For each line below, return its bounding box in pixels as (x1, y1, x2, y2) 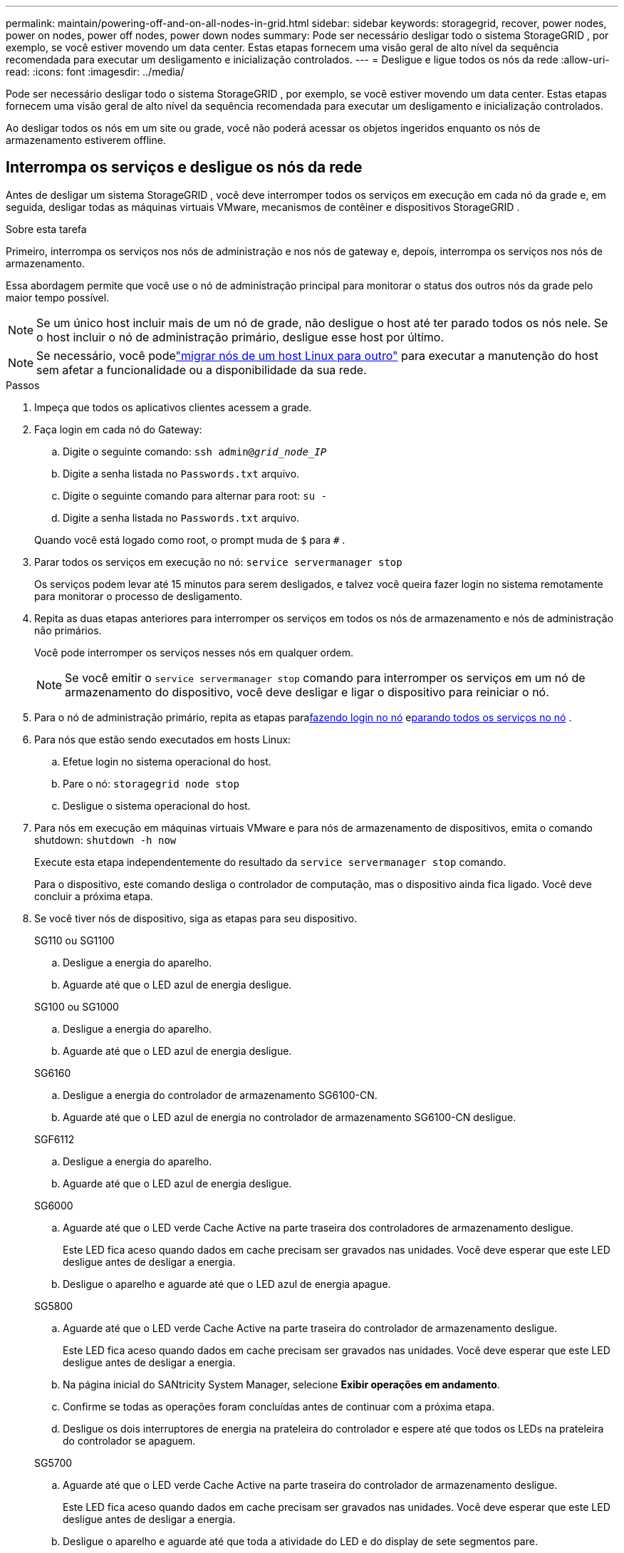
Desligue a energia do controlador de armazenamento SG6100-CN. (63, 1088, 378, 1101)
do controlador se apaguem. (63, 1434, 196, 1447)
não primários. (34, 624, 102, 636)
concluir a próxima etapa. (34, 889, 153, 902)
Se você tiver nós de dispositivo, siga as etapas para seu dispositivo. (34, 912, 358, 924)
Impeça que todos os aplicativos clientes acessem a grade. (34, 401, 312, 413)
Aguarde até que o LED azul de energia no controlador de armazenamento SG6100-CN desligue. (63, 1110, 516, 1123)
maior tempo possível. (6, 291, 110, 304)
